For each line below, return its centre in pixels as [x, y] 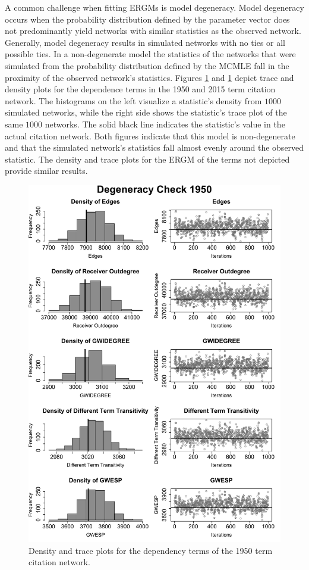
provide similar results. [46, 171]
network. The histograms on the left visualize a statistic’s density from [133, 100]
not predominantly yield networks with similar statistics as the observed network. [153, 31]
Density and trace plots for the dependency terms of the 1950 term [151, 550]
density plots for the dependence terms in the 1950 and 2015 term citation [140, 89]
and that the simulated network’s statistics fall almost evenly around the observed [154, 147]
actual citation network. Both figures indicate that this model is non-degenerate [150, 136]
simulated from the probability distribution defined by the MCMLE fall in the [147, 65]
